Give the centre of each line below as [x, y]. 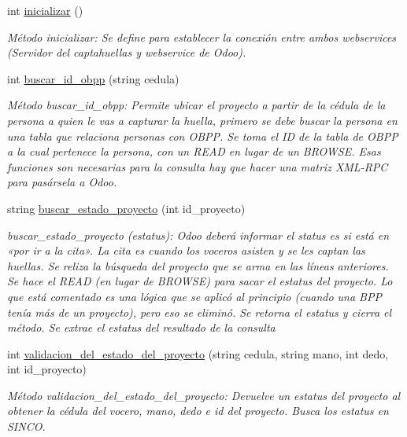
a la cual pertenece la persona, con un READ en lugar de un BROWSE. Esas [194, 151]
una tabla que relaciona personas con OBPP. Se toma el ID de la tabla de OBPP [203, 136]
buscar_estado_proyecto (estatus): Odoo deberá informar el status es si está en [198, 235]
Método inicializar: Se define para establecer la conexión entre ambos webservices [202, 37]
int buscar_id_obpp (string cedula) [93, 78]
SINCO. [26, 426]
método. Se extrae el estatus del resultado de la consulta [141, 327]
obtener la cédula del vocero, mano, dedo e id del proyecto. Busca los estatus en [198, 411]
